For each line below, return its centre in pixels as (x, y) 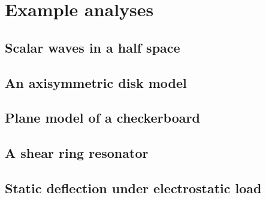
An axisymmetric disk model (96, 82)
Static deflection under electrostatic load (133, 188)
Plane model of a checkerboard (102, 118)
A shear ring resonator (77, 153)
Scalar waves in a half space (93, 47)
